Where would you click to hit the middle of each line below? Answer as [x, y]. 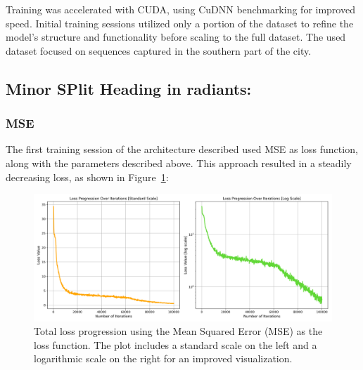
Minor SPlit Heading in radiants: [129, 88]
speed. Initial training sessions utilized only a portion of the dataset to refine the [180, 23]
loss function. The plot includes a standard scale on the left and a [176, 344]
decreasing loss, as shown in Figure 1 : [87, 177]
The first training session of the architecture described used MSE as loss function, [182, 149]
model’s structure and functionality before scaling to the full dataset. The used [176, 37]
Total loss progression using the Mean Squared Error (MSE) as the [178, 331]
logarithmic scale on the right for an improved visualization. [163, 358]
